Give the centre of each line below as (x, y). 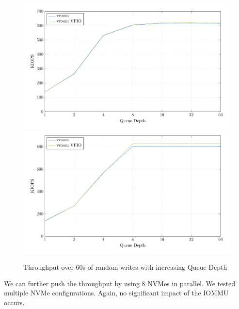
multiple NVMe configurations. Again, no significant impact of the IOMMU (116, 293)
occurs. (14, 302)
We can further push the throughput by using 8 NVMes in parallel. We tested (120, 283)
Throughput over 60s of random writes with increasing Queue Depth (125, 267)
